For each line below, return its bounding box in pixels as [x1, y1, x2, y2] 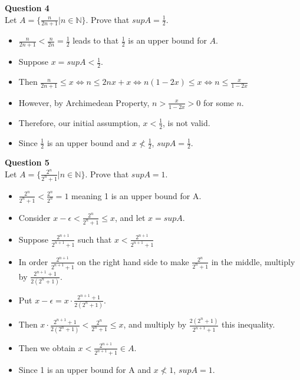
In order [18, 255, 48, 267]
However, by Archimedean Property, [18, 96, 150, 108]
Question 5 [5, 156, 50, 168]
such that [78, 233, 112, 245]
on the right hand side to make [77, 255, 189, 267]
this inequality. [222, 318, 275, 331]
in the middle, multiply [211, 255, 295, 267]
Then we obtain [18, 341, 75, 353]
